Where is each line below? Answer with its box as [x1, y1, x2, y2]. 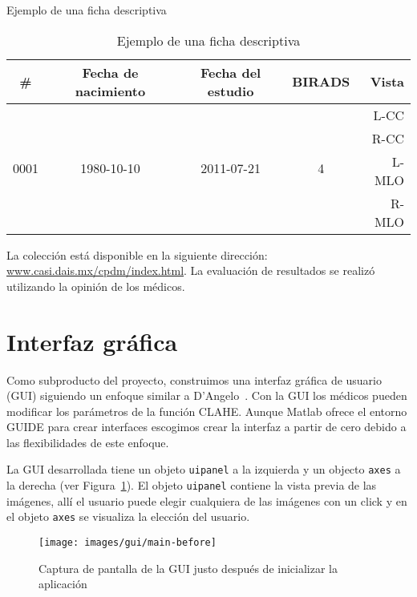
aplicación [38, 575, 87, 592]
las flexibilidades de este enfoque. [6, 434, 169, 450]
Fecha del [200, 63, 261, 82]
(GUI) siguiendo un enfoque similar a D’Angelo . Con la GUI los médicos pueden [6, 387, 407, 404]
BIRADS [292, 72, 350, 91]
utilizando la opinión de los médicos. [6, 277, 185, 294]
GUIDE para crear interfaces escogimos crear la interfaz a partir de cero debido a [6, 418, 407, 435]
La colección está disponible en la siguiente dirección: [6, 246, 268, 263]
